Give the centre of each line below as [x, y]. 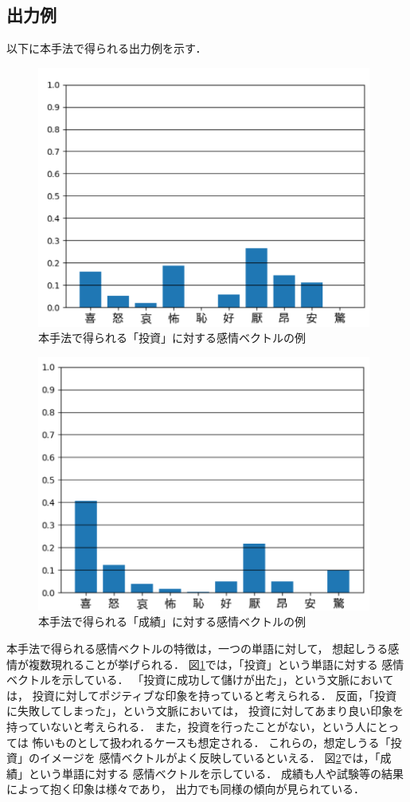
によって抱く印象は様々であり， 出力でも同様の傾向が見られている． [186, 789]
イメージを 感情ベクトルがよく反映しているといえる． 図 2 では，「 [210, 758]
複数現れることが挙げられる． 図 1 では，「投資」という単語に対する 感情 [216, 664]
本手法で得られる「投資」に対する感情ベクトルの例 [172, 338]
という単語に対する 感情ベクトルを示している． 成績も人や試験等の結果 [216, 773]
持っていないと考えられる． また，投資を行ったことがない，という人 [186, 726]
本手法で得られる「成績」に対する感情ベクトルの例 [172, 621]
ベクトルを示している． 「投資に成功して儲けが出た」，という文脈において [200, 680]
